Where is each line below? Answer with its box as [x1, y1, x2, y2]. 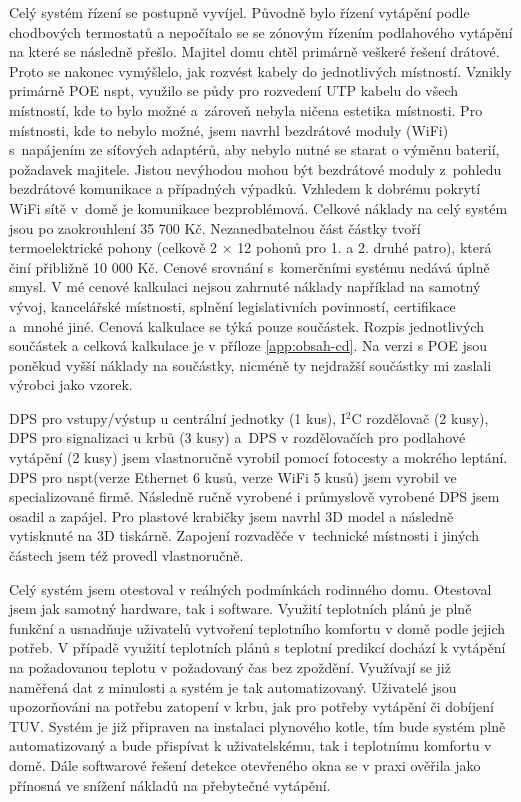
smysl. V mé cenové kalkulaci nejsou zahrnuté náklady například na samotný [9, 276, 481, 297]
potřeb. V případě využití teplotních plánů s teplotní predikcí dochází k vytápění [9, 637, 506, 658]
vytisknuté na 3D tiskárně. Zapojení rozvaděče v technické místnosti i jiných [9, 525, 479, 546]
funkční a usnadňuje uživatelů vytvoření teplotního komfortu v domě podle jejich [9, 617, 506, 638]
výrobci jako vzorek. [9, 374, 133, 395]
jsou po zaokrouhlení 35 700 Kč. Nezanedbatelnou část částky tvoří [9, 217, 421, 238]
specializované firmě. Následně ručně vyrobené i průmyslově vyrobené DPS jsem [9, 486, 500, 507]
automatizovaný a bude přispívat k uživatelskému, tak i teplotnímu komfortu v [9, 735, 492, 756]
